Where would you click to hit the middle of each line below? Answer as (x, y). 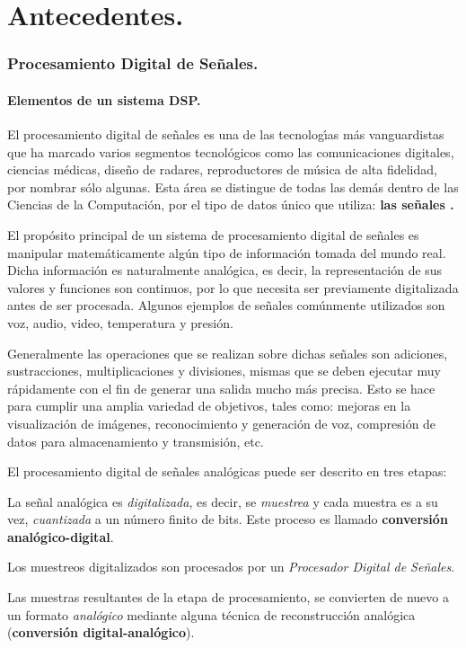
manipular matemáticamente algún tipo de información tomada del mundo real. (227, 252)
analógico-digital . (61, 536)
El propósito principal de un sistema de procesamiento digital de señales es (213, 234)
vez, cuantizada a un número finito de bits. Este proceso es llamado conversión (228, 519)
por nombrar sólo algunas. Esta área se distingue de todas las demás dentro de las (233, 186)
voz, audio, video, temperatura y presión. (120, 322)
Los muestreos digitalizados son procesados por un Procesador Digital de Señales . (231, 567)
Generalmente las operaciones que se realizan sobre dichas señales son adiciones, (228, 353)
